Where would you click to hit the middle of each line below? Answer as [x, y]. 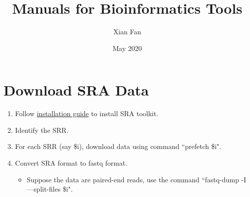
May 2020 [127, 48]
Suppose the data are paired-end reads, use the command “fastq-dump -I [137, 179]
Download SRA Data [76, 90]
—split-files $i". [50, 189]
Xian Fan [127, 32]
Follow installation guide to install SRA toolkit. [87, 113]
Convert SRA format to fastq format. [71, 163]
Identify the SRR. [42, 130]
